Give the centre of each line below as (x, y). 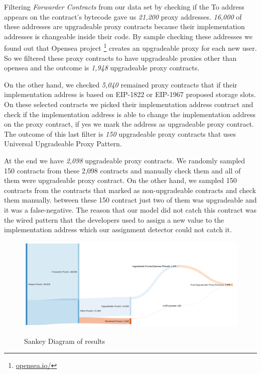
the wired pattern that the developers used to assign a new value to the (114, 219)
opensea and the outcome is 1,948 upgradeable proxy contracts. (102, 68)
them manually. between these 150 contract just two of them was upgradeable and (130, 200)
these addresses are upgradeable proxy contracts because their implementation (124, 26)
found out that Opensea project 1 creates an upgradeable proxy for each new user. (130, 47)
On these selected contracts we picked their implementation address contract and (129, 104)
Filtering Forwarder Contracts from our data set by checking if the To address (124, 7)
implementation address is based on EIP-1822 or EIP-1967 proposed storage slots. (130, 94)
